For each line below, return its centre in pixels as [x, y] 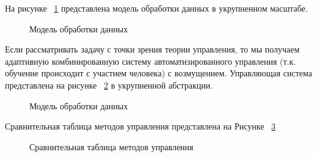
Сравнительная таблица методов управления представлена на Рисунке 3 [140, 126]
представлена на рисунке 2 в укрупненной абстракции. [109, 85]
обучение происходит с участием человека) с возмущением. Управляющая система [158, 73]
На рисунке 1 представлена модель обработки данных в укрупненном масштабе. [156, 8]
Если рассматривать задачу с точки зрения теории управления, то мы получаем [152, 49]
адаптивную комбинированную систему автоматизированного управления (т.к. [151, 61]
